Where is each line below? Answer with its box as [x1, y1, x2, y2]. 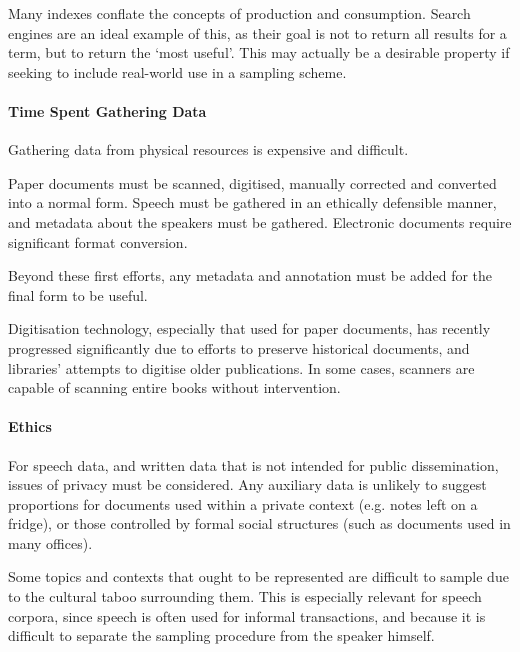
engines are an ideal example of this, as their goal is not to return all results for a [8, 22, 507, 43]
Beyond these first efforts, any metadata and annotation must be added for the [8, 265, 493, 286]
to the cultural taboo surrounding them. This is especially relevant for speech [8, 586, 482, 607]
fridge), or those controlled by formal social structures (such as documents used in [8, 513, 511, 534]
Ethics [8, 416, 52, 437]
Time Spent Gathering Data [8, 100, 207, 121]
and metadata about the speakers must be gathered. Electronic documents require [8, 211, 512, 232]
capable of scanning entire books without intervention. [8, 377, 341, 398]
